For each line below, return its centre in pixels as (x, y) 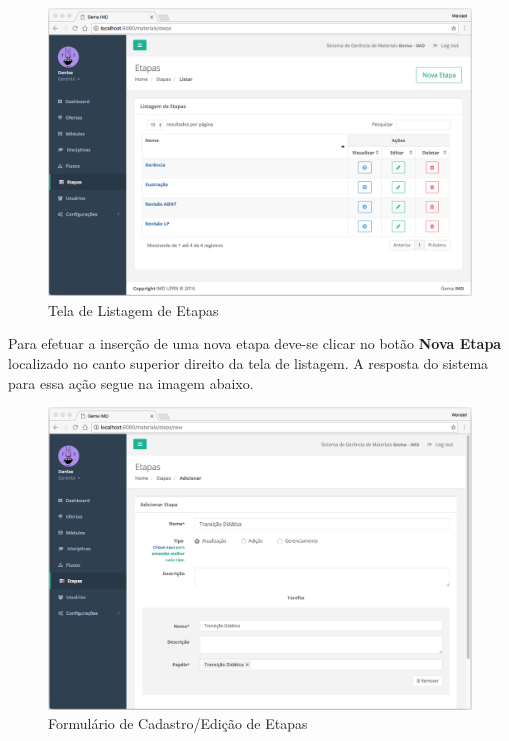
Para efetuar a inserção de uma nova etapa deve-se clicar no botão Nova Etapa (255, 343)
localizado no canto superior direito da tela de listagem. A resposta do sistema (248, 362)
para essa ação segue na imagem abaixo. (131, 382)
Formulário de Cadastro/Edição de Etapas (178, 723)
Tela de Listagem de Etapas (133, 309)
